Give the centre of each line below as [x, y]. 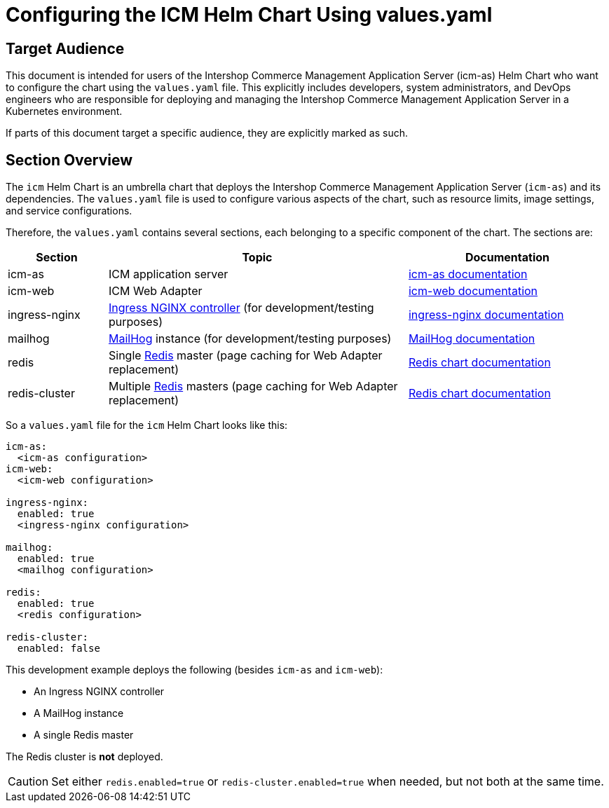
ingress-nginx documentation [486, 315]
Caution [28, 782]
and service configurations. [69, 211]
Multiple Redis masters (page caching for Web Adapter [253, 386]
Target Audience [65, 48]
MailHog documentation [472, 339]
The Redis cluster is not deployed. [84, 757]
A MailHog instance [79, 713]
